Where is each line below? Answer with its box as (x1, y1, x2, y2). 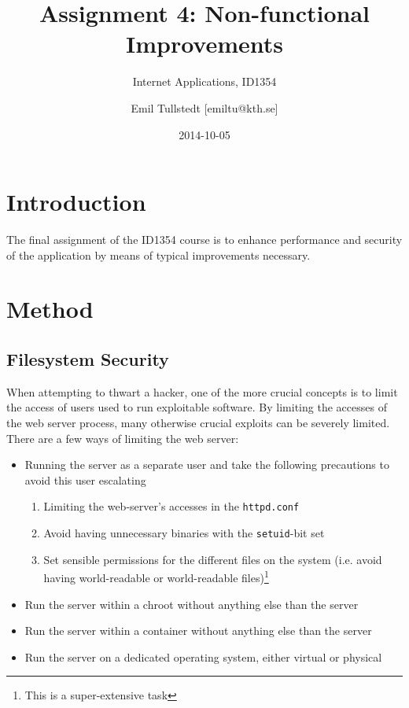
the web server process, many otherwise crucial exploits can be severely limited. (6, 414, 390, 430)
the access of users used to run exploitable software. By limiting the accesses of (6, 399, 387, 415)
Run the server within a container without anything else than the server (24, 622, 372, 639)
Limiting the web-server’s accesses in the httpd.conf (43, 498, 300, 514)
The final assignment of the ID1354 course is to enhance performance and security (6, 231, 403, 248)
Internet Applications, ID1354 (132, 73, 277, 90)
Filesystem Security (6, 346, 169, 371)
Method (6, 293, 94, 325)
